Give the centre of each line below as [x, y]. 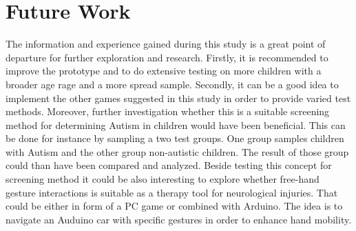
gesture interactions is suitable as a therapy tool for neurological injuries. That [172, 192]
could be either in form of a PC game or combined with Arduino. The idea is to [174, 206]
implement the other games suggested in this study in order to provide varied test [178, 98]
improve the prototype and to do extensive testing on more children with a [164, 71]
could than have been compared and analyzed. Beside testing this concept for [169, 165]
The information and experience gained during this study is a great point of [166, 44]
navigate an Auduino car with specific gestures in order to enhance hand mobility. [179, 219]
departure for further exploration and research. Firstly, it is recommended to [167, 57]
